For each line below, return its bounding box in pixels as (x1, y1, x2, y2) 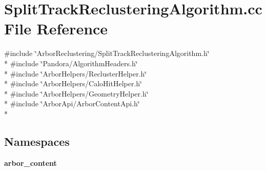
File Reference (4, 18, 108, 39)
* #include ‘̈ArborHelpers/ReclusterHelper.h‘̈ (4, 68, 147, 79)
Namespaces (4, 133, 70, 149)
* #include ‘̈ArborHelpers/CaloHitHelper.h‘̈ (4, 78, 142, 89)
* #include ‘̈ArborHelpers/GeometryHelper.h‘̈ (4, 88, 149, 99)
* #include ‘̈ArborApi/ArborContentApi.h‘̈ (4, 98, 140, 109)
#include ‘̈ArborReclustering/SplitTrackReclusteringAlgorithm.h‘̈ (4, 48, 210, 59)
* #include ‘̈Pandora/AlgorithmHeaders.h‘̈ (4, 58, 138, 68)
